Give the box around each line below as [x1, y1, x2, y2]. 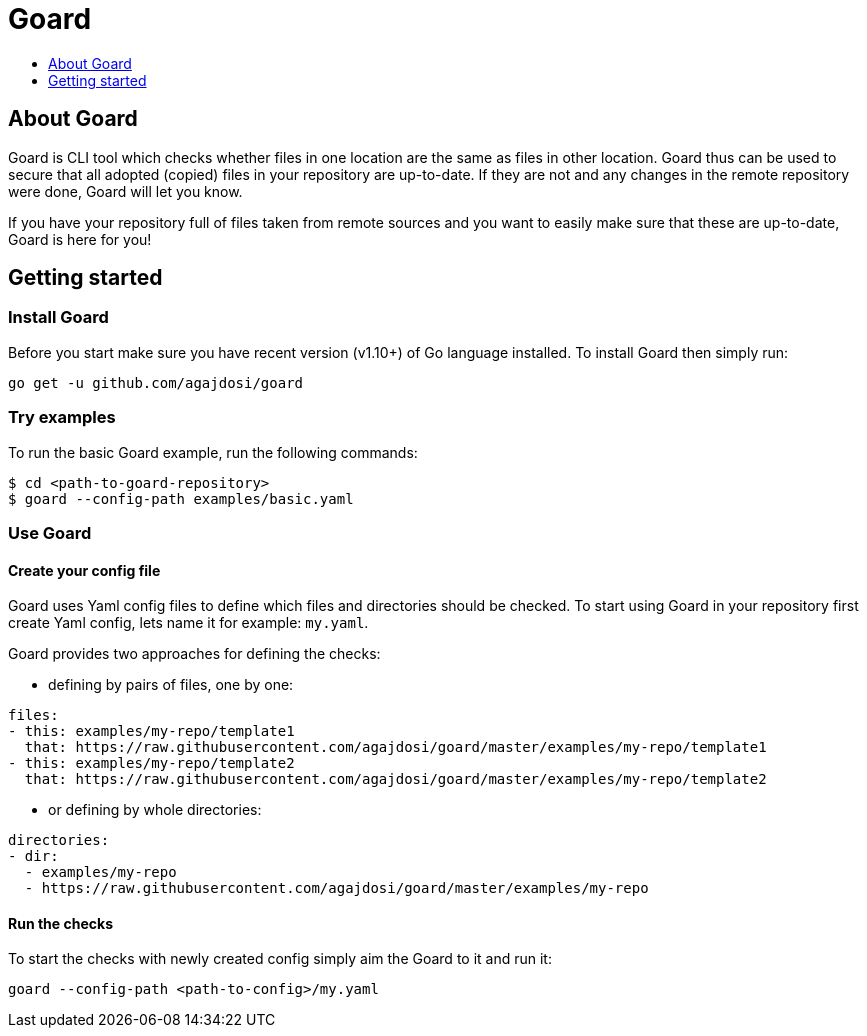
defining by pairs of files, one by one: [48, 676, 294, 694]
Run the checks [8, 914, 113, 932]
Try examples [8, 407, 116, 428]
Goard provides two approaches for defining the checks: [8, 645, 381, 663]
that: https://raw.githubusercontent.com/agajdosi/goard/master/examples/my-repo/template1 [24, 739, 767, 756]
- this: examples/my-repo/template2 [8, 755, 295, 772]
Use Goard [8, 522, 92, 543]
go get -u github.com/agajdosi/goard [8, 374, 304, 391]
